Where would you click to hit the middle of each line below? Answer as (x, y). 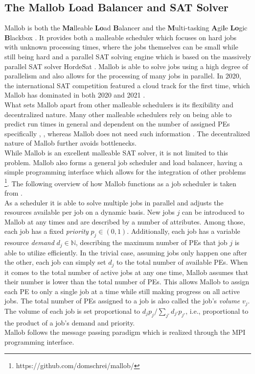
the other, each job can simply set (55, 262)
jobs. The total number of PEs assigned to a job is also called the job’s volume (122, 301)
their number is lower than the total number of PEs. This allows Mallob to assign (127, 282)
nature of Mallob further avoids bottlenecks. (70, 143)
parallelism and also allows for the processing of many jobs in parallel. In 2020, (123, 76)
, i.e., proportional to (217, 311)
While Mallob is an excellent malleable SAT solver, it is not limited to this (116, 152)
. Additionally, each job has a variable (184, 231)
